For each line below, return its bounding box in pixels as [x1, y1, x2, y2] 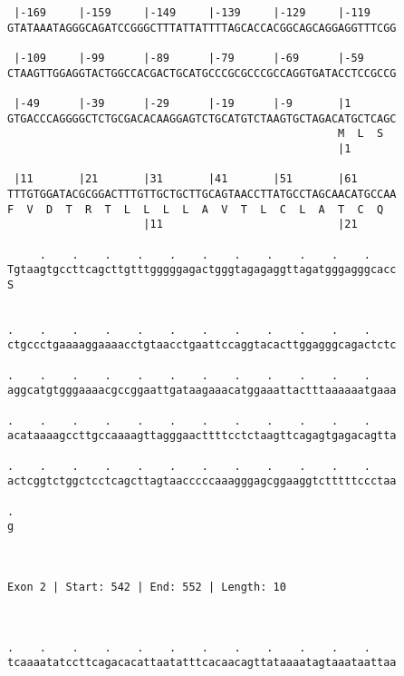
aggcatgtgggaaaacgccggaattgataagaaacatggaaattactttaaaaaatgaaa [7, 384, 397, 397]
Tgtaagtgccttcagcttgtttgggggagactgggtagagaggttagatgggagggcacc [7, 263, 397, 277]
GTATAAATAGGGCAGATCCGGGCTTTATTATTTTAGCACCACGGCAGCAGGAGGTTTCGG [7, 21, 397, 34]
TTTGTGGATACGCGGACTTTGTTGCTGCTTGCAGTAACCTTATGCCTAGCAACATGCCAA [7, 187, 397, 201]
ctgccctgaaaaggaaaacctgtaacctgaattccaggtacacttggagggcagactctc [7, 338, 397, 352]
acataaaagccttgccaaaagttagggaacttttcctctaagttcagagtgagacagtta [7, 429, 397, 443]
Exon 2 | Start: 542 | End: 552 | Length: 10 [7, 580, 286, 593]
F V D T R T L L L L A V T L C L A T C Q [7, 202, 384, 216]
